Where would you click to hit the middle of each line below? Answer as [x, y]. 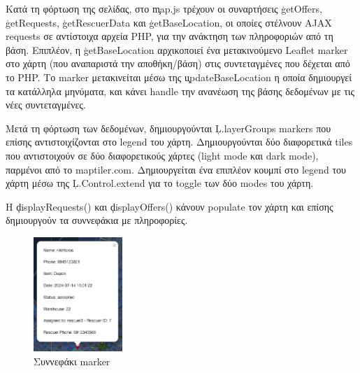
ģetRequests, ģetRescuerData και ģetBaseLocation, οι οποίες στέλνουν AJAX [169, 22]
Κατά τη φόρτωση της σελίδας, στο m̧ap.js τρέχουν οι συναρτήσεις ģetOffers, [164, 8]
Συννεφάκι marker [72, 361]
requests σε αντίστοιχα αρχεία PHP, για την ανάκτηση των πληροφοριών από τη [170, 36]
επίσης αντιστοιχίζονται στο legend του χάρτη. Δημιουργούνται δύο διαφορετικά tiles [179, 142]
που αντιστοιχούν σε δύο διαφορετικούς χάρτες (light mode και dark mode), [162, 155]
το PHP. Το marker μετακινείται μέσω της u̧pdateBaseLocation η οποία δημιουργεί [179, 77]
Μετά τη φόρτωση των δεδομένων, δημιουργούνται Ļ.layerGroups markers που [168, 128]
